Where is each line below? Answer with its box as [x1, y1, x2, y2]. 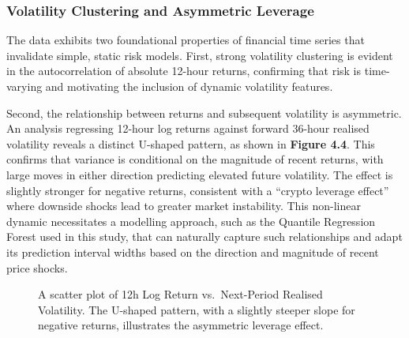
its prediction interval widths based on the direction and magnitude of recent [6, 243, 379, 260]
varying [6, 78, 43, 94]
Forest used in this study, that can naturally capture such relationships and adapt [6, 228, 403, 245]
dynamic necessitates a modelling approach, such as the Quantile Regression [6, 212, 376, 229]
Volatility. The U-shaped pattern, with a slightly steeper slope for [38, 301, 355, 317]
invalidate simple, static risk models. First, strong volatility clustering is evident [6, 47, 393, 63]
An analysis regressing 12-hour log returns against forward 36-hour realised [6, 120, 370, 137]
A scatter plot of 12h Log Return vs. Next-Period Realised [38, 286, 323, 302]
